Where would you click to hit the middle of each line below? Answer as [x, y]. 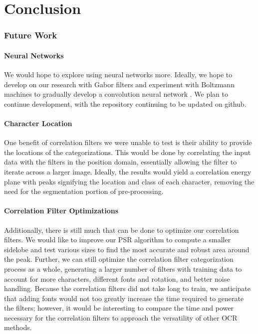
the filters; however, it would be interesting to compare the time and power [119, 308]
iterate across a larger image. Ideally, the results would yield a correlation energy [128, 171]
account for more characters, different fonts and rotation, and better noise [117, 278]
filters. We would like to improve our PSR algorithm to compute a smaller [118, 240]
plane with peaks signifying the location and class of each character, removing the [129, 181]
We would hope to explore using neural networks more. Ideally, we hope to [118, 75]
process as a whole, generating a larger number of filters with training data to [123, 268]
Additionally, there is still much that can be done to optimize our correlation [122, 230]
